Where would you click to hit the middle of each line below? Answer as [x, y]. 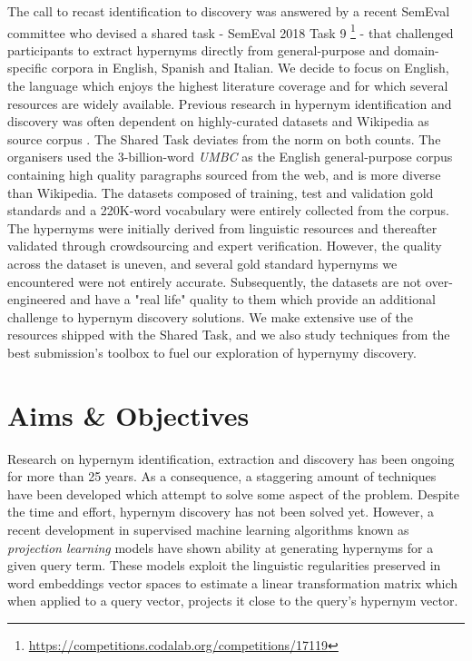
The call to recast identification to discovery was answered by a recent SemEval [229, 11]
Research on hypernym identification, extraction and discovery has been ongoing [231, 458]
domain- [416, 49]
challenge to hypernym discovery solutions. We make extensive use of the [210, 316]
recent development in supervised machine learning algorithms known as [208, 530]
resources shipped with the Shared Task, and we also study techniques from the [229, 335]
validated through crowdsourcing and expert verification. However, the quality [225, 246]
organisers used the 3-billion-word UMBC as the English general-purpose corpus [230, 157]
